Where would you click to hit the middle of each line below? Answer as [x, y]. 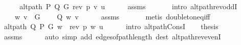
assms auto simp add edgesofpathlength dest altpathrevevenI [112, 36]
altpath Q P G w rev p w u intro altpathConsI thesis [111, 26]
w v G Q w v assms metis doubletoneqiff [112, 16]
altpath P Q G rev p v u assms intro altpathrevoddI [128, 6]
